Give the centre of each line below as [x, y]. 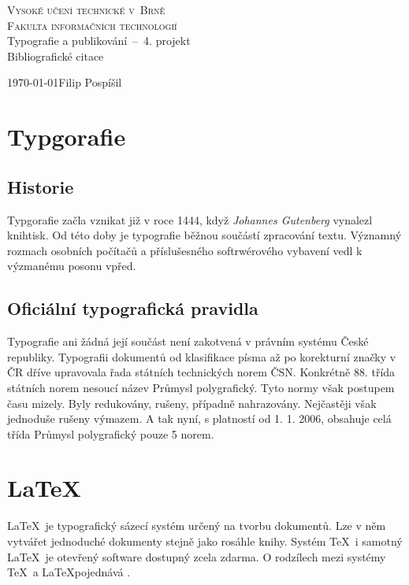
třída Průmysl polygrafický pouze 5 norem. [111, 433]
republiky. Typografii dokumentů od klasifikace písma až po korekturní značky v [202, 356]
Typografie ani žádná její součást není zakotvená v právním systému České [188, 341]
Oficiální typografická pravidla [133, 308]
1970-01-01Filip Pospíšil [65, 82]
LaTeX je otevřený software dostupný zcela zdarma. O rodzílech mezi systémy [197, 556]
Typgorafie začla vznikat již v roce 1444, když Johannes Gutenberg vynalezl [190, 219]
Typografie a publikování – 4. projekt [99, 41]
